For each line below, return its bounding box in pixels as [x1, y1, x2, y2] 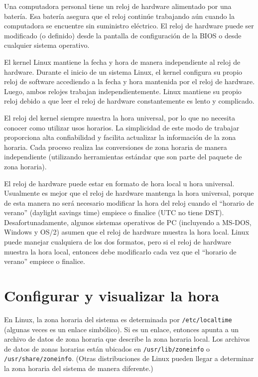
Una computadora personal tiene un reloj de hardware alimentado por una [4, 1, 232, 11]
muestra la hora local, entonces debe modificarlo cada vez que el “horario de [4, 246, 237, 256]
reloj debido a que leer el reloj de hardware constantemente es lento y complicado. [4, 96, 255, 106]
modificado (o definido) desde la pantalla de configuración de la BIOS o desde [4, 30, 242, 40]
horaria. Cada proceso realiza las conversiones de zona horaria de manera [4, 141, 227, 152]
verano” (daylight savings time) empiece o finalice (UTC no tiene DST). [4, 207, 224, 218]
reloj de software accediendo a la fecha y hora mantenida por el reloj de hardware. [4, 76, 255, 87]
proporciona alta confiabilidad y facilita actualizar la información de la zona [4, 132, 236, 142]
